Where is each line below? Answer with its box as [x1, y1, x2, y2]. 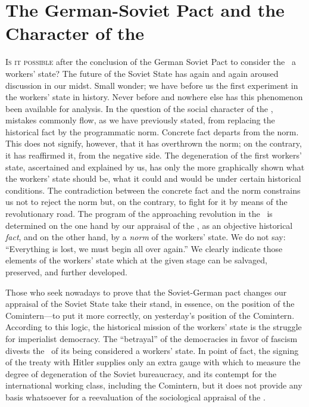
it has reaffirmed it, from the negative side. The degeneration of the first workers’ [5, 149, 302, 161]
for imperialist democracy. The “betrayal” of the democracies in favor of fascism [5, 332, 298, 344]
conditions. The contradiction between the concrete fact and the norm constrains [5, 184, 301, 196]
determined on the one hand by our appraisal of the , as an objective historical [5, 219, 293, 231]
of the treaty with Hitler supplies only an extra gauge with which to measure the [5, 356, 301, 368]
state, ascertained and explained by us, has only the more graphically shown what [5, 160, 305, 173]
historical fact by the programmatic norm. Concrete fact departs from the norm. [5, 125, 299, 138]
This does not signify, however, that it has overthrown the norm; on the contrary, [5, 137, 302, 150]
